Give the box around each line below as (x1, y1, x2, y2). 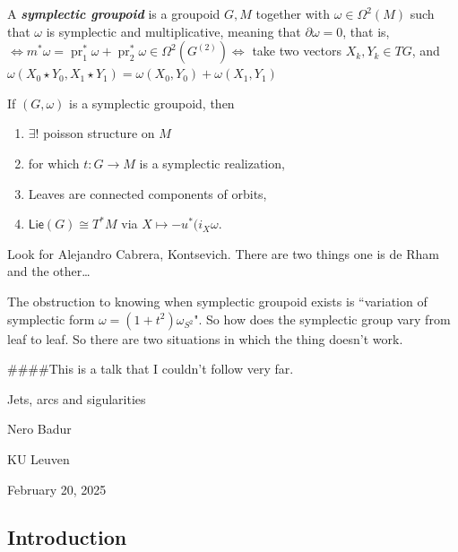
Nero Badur (7, 419, 72, 438)
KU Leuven (7, 449, 70, 468)
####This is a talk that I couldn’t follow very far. (7, 359, 294, 378)
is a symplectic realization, (139, 153, 285, 172)
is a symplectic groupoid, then (69, 93, 235, 112)
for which (28, 153, 80, 172)
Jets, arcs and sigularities (7, 389, 146, 408)
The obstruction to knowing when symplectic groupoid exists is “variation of (7, 291, 428, 310)
